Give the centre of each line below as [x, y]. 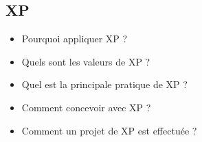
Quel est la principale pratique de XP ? [104, 84]
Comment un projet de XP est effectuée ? [109, 130]
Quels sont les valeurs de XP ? [86, 61]
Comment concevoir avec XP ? [86, 107]
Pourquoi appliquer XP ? [75, 39]
